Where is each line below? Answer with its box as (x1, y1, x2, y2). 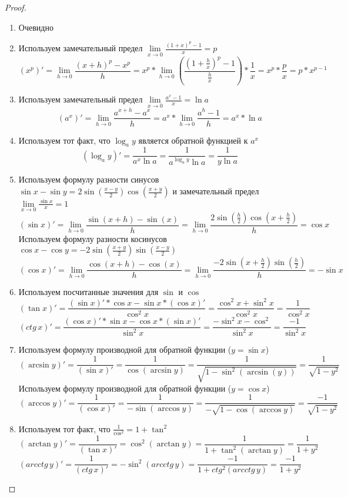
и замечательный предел (172, 185, 259, 197)
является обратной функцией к (138, 134, 248, 146)
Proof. (5, 1, 26, 13)
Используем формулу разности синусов (18, 173, 159, 185)
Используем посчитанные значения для (18, 286, 159, 298)
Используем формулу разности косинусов (18, 232, 167, 244)
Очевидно (18, 21, 53, 33)
